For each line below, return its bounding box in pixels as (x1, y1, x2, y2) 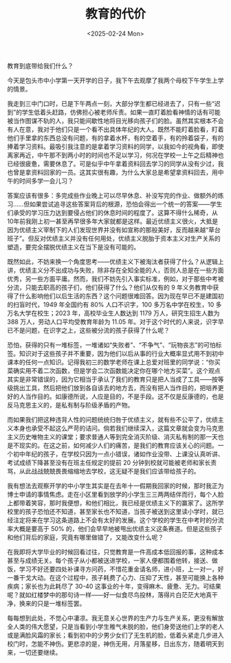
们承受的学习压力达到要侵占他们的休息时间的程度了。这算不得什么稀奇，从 (7, 208, 218, 216)
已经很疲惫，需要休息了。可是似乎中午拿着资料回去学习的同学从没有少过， (7, 159, 218, 168)
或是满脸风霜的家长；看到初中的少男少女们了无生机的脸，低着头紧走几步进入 (7, 631, 224, 639)
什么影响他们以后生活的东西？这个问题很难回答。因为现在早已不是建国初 (19, 291, 224, 300)
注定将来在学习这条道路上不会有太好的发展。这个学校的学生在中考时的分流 (12, 516, 224, 524)
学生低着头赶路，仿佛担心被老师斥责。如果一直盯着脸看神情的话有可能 (21, 108, 221, 116)
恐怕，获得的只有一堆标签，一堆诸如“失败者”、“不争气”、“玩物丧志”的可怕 (7, 341, 216, 349)
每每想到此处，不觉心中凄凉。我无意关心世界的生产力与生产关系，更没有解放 (7, 614, 224, 622)
